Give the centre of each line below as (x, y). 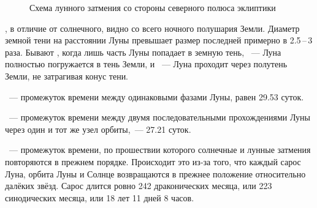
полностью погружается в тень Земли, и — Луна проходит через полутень (146, 64)
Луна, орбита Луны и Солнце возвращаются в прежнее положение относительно (155, 173)
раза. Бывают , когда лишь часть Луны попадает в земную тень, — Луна (143, 52)
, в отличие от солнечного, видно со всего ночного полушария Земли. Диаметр (152, 28)
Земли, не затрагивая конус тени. (67, 76)
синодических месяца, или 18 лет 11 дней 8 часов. (100, 197)
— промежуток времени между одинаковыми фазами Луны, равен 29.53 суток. (156, 96)
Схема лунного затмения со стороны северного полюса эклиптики (153, 7)
